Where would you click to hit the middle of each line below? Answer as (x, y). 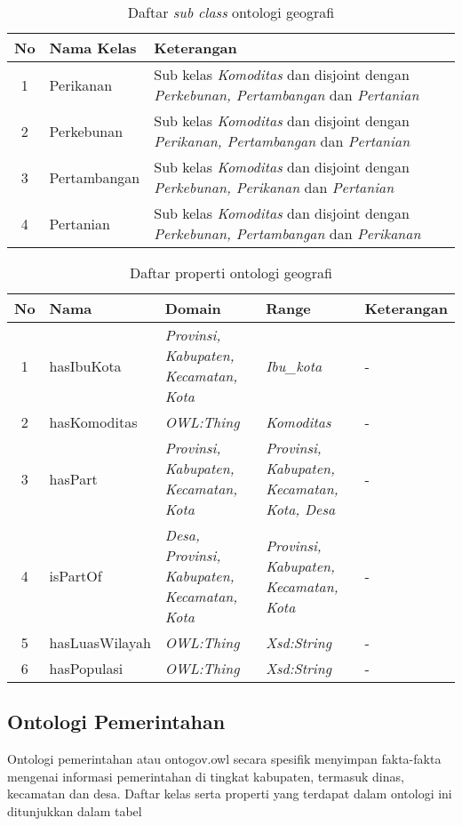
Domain (193, 308)
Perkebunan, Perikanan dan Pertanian (274, 187)
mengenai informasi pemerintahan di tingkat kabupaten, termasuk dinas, (206, 776)
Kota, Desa (301, 509)
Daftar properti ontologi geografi (231, 273)
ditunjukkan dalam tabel (75, 810)
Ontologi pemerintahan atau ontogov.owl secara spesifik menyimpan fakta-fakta (224, 759)
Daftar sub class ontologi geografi (231, 12)
